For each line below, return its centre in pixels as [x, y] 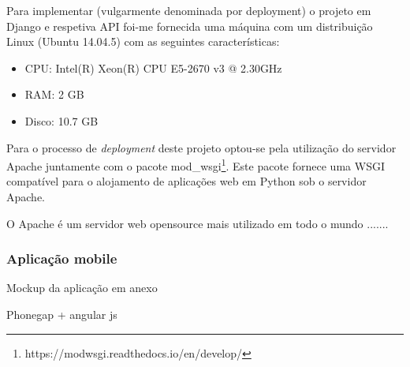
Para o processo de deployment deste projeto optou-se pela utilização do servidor [201, 147]
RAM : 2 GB [54, 94]
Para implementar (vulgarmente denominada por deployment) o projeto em [189, 10]
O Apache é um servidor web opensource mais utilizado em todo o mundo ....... [198, 223]
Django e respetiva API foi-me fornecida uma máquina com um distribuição [190, 26]
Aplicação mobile [62, 258]
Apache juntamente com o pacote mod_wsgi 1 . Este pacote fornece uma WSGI [196, 165]
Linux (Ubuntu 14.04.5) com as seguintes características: [143, 41]
